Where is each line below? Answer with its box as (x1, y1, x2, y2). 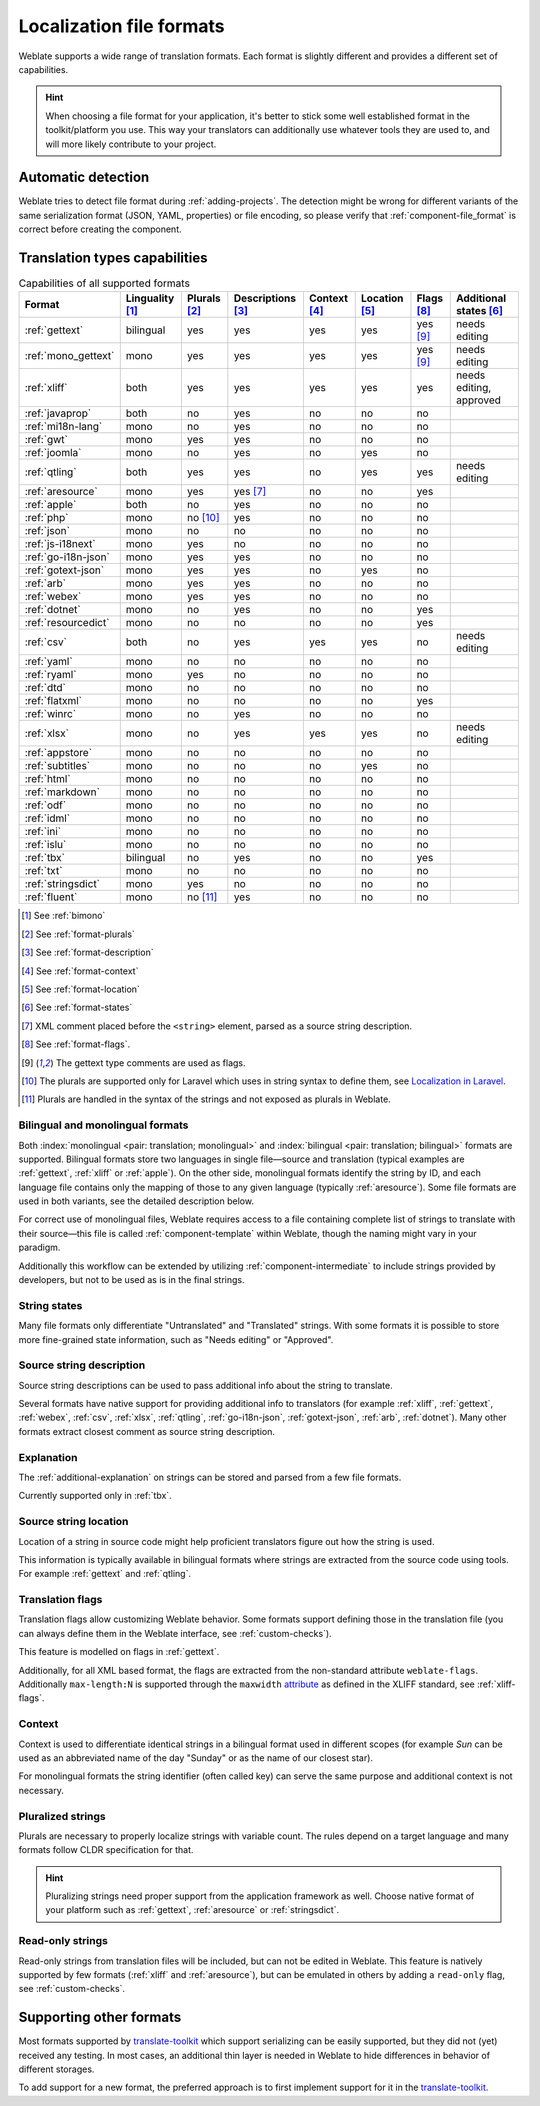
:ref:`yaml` (24, 655, 74, 669)
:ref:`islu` (24, 838, 67, 852)
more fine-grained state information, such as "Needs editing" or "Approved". (18, 1333, 334, 1345)
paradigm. (18, 1241, 61, 1254)
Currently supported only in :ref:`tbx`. (18, 1490, 172, 1502)
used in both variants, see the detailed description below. (18, 1195, 255, 1207)
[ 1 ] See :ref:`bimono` (21, 910, 106, 922)
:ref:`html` (24, 772, 71, 786)
